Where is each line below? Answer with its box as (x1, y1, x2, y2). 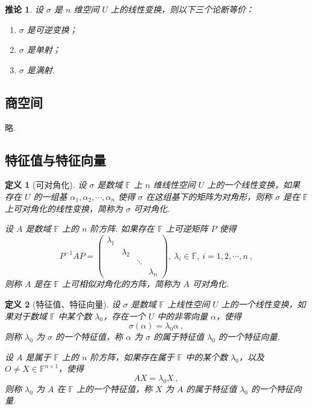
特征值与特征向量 (5, 150, 106, 169)
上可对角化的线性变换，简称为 (5, 202, 123, 214)
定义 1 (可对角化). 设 (5, 178, 87, 191)
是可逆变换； (26, 23, 78, 35)
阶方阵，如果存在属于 (90, 350, 175, 363)
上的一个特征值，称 (76, 382, 153, 395)
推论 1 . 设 (5, 3, 43, 15)
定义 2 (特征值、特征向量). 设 (5, 297, 120, 310)
